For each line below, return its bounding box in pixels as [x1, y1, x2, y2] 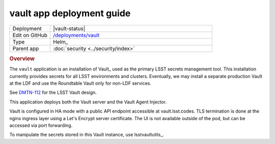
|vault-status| [52, 25, 86, 32]
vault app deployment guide [9, 8, 131, 19]
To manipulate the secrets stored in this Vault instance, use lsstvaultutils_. [9, 132, 164, 138]
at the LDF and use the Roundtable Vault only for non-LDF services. [9, 80, 152, 86]
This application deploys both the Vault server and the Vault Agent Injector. [9, 99, 167, 105]
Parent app [12, 45, 39, 52]
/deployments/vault [52, 31, 100, 39]
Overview [9, 55, 35, 62]
